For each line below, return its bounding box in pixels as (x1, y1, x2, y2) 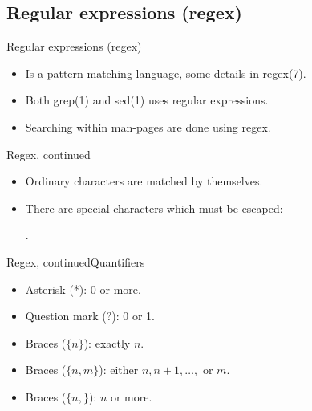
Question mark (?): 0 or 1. (25, 307, 155, 324)
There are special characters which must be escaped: (25, 199, 283, 216)
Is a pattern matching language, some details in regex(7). (25, 64, 306, 81)
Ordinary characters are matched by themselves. (25, 173, 263, 189)
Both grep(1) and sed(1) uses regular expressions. (25, 92, 269, 108)
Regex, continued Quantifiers (6, 253, 145, 270)
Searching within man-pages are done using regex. (25, 118, 271, 135)
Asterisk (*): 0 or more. (25, 280, 141, 297)
